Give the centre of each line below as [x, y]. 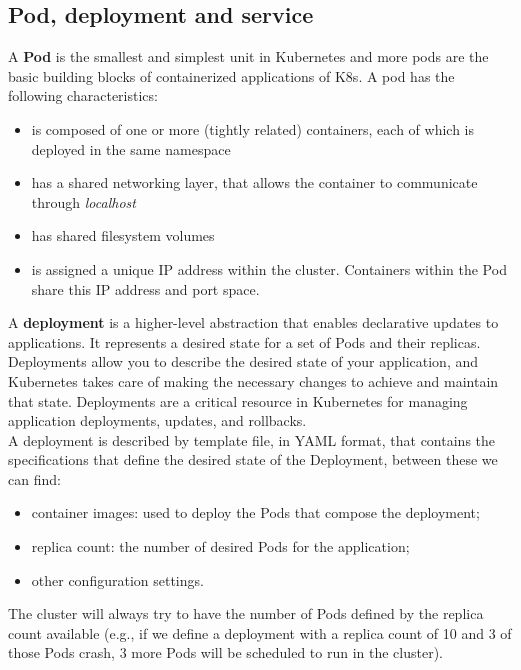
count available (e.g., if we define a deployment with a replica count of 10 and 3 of [260, 632]
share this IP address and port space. [145, 288]
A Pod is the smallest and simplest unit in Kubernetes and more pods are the [248, 56]
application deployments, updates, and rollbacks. [157, 420]
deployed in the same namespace [131, 148]
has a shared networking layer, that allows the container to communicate [254, 182]
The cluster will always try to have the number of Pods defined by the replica [246, 613]
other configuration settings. [117, 579]
